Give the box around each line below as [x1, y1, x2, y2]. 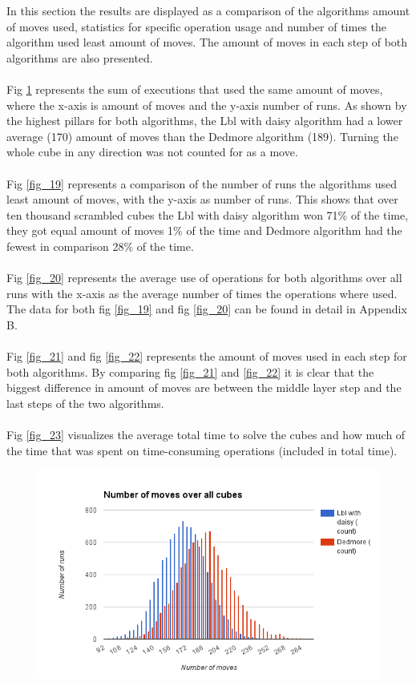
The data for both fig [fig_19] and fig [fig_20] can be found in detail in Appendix [6, 301, 407, 317]
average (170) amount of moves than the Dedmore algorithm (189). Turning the [6, 127, 398, 144]
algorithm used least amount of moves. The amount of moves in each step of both [6, 34, 408, 50]
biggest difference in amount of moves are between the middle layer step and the [6, 379, 402, 396]
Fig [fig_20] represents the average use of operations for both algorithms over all [6, 269, 402, 286]
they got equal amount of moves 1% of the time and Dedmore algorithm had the [6, 222, 402, 239]
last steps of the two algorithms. [6, 394, 164, 411]
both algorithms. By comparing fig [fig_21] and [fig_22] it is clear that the [6, 363, 374, 380]
